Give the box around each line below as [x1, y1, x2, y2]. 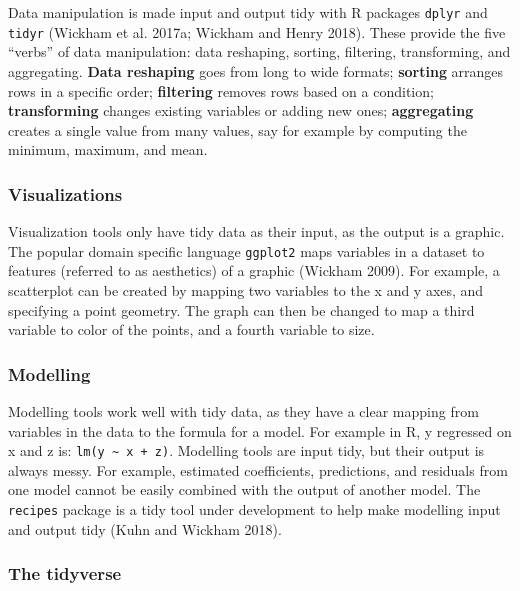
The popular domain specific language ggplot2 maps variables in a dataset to [8, 240, 485, 261]
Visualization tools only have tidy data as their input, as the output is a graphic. [8, 221, 505, 242]
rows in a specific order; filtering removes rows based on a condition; [8, 80, 434, 101]
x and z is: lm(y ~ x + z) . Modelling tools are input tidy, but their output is [8, 440, 485, 461]
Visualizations [8, 181, 123, 206]
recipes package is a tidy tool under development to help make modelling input [8, 498, 501, 519]
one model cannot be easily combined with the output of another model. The [8, 479, 481, 500]
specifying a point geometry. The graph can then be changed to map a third [8, 299, 475, 320]
